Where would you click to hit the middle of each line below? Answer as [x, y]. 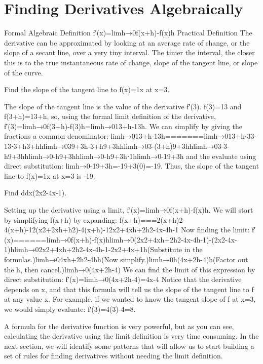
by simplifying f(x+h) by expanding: [61, 219]
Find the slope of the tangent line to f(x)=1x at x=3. [87, 89]
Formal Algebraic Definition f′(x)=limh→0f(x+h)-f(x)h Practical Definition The [128, 33]
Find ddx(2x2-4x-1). [35, 193]
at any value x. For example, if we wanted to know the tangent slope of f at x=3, [130, 299]
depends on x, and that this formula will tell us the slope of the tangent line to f [129, 289]
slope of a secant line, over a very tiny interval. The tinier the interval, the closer [129, 52]
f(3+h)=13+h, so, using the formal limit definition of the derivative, [110, 116]
